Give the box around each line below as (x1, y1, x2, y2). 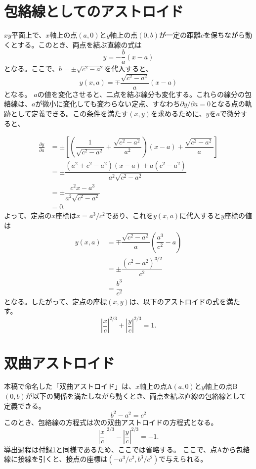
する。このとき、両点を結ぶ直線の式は (17, 39, 142, 49)
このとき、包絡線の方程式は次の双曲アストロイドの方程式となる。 (4, 417, 218, 427)
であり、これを (105, 210, 154, 221)
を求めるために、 (150, 108, 206, 119)
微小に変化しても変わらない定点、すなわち (42, 98, 180, 109)
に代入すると (179, 210, 221, 221)
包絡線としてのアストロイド (4, 1, 184, 21)
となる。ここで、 (4, 63, 59, 74)
